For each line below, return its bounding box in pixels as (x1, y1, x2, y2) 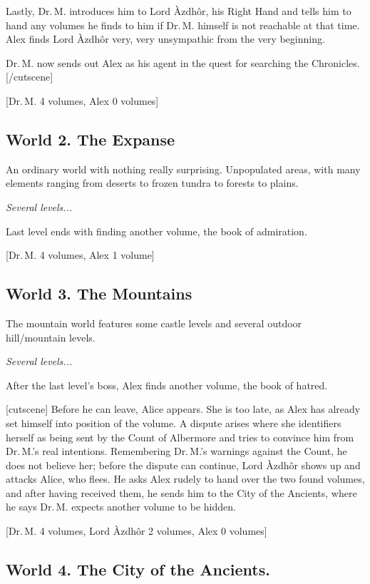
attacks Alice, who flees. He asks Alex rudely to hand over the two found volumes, (6, 471, 365, 486)
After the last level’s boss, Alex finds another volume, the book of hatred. (6, 377, 328, 392)
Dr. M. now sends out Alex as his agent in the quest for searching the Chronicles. (6, 55, 360, 70)
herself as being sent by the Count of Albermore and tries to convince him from (6, 429, 354, 444)
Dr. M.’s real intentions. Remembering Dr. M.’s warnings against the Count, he (6, 444, 347, 459)
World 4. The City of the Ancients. (6, 558, 270, 580)
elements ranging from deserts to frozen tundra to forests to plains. (6, 175, 299, 190)
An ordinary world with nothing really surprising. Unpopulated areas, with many (6, 161, 361, 176)
